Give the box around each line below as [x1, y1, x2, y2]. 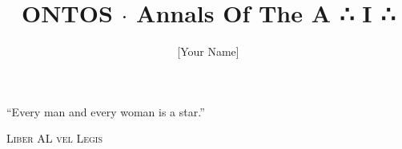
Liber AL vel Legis [6, 130, 103, 147]
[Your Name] [177, 43, 239, 60]
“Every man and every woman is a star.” [6, 103, 205, 120]
